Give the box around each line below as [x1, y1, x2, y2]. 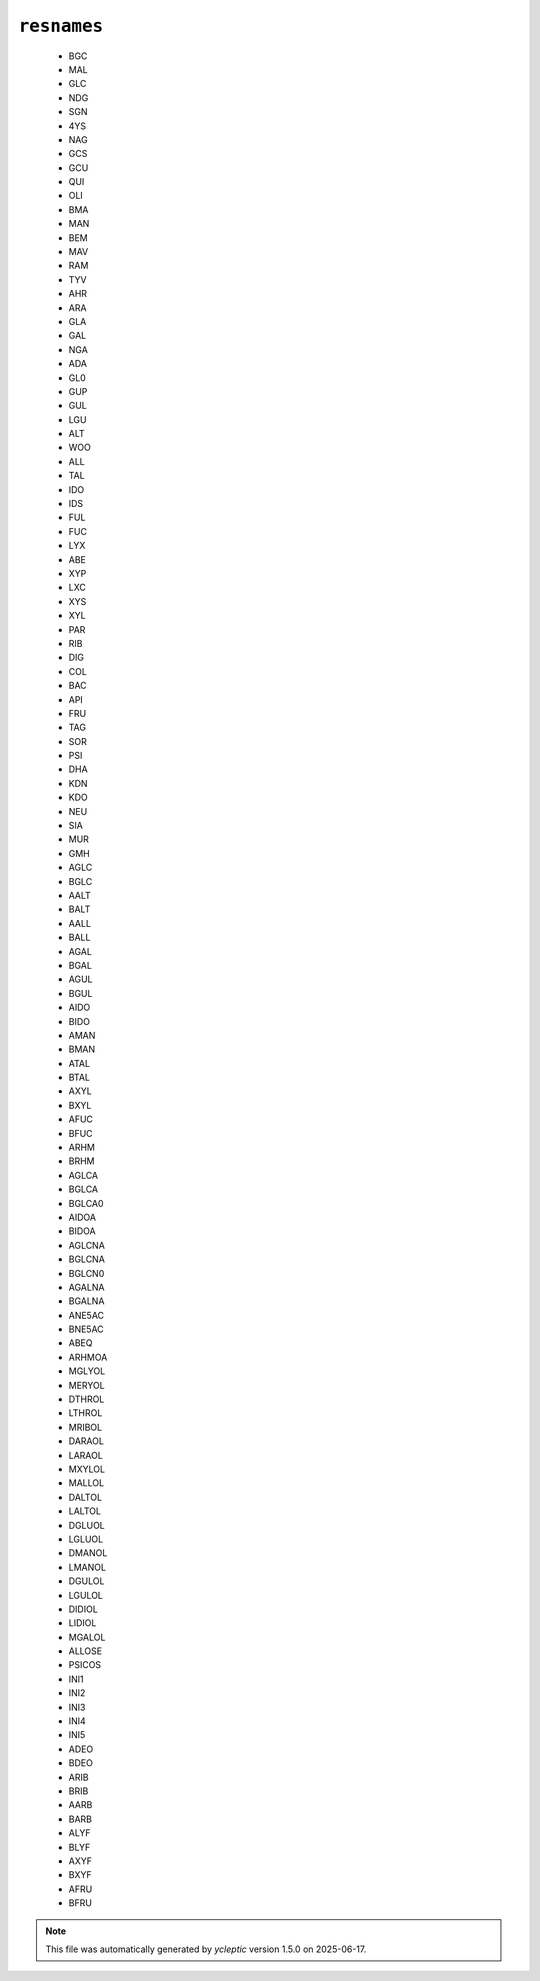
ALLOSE [68, 1645, 103, 1657]
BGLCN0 [68, 1267, 105, 1279]
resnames [18, 15, 104, 37]
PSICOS [68, 1659, 102, 1671]
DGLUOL [68, 1519, 105, 1531]
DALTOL [68, 1491, 103, 1503]
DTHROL [68, 1393, 105, 1405]
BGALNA [68, 1295, 105, 1307]
